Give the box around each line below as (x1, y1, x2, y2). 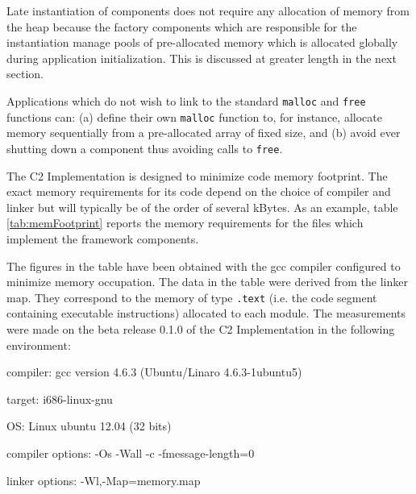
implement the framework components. (6, 230, 199, 247)
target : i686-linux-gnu (6, 390, 113, 407)
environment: (6, 336, 71, 353)
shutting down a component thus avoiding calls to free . (6, 139, 283, 156)
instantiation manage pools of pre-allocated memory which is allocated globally (6, 34, 398, 51)
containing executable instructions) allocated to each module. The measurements (6, 305, 406, 322)
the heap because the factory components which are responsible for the (6, 18, 357, 35)
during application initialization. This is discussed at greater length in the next (6, 49, 397, 66)
